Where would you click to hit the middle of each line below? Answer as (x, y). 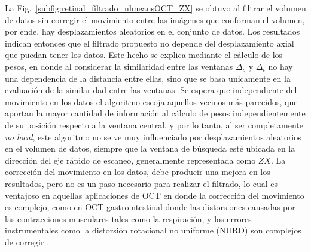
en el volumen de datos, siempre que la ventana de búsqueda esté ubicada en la (150, 148)
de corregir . (27, 242)
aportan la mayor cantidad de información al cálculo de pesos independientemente (155, 113)
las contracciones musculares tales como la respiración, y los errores (128, 218)
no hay (280, 66)
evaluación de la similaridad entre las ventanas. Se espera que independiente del (151, 90)
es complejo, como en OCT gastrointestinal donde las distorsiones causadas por (150, 207)
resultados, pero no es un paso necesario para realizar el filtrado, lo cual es (141, 183)
